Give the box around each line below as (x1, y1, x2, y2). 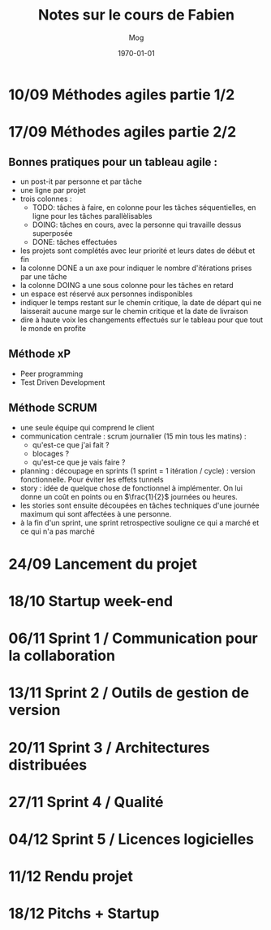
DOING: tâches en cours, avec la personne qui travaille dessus (32, 220, 242, 229)
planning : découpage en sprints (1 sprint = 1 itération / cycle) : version (19, 465, 256, 475)
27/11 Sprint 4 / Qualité (8, 792, 164, 811)
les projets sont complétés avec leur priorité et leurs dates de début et (19, 246, 256, 255)
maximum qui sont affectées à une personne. (19, 509, 172, 518)
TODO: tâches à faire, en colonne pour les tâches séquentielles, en (32, 202, 256, 212)
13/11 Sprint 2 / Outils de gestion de (8, 683, 250, 702)
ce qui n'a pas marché (19, 526, 95, 536)
